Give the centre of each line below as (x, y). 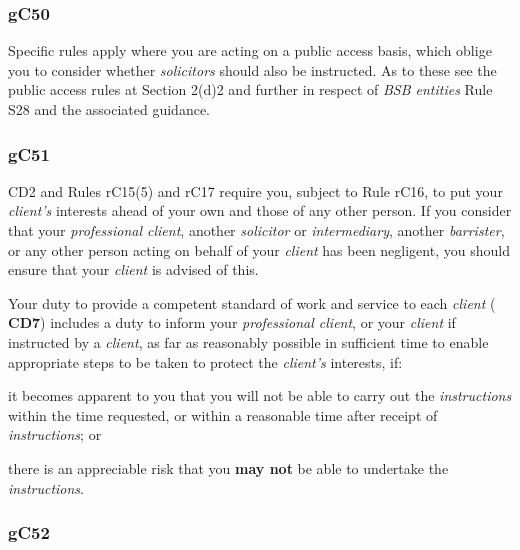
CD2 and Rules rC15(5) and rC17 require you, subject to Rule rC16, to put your (255, 190)
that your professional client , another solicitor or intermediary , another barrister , (256, 230)
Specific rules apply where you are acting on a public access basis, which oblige (250, 50)
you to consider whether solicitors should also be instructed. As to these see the (252, 69)
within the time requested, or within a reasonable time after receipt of (223, 414)
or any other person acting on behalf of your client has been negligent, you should (259, 249)
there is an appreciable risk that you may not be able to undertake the (228, 467)
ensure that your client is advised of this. (133, 269)
